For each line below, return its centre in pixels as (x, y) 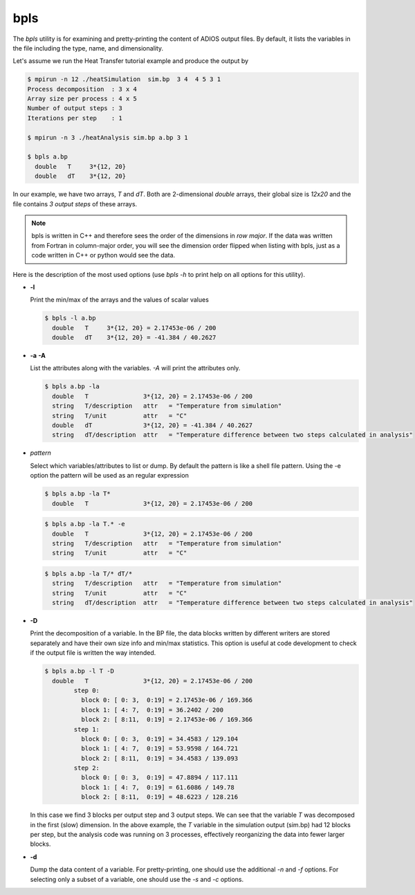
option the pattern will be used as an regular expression (110, 476)
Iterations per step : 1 (75, 118)
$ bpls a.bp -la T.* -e (85, 524)
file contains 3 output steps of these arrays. (75, 204)
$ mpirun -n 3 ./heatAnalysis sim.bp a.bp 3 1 (108, 137)
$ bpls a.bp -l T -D (79, 671)
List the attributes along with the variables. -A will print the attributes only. (135, 368)
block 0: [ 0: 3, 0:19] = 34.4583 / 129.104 (159, 739)
